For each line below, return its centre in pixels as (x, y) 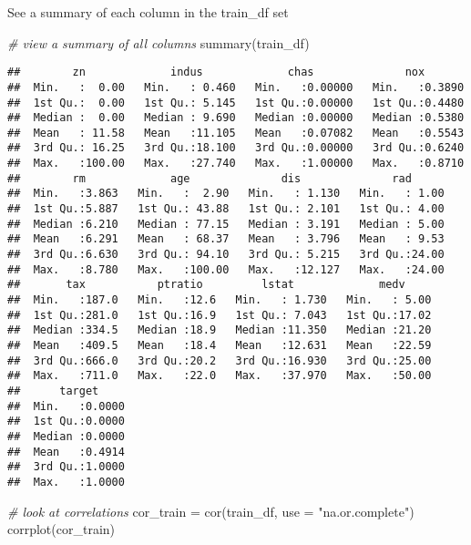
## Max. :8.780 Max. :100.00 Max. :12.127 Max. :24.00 (226, 269)
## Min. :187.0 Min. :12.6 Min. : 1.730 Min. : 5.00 (220, 300)
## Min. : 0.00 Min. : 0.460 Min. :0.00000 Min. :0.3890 (236, 87)
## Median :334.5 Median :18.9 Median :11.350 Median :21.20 (220, 330)
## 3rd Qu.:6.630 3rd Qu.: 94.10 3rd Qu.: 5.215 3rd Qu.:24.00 (226, 255)
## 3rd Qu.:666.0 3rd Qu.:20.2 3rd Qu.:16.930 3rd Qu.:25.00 (220, 360)
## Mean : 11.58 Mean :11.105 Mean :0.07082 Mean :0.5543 (236, 133)
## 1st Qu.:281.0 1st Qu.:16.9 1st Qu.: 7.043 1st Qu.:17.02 (220, 315)
